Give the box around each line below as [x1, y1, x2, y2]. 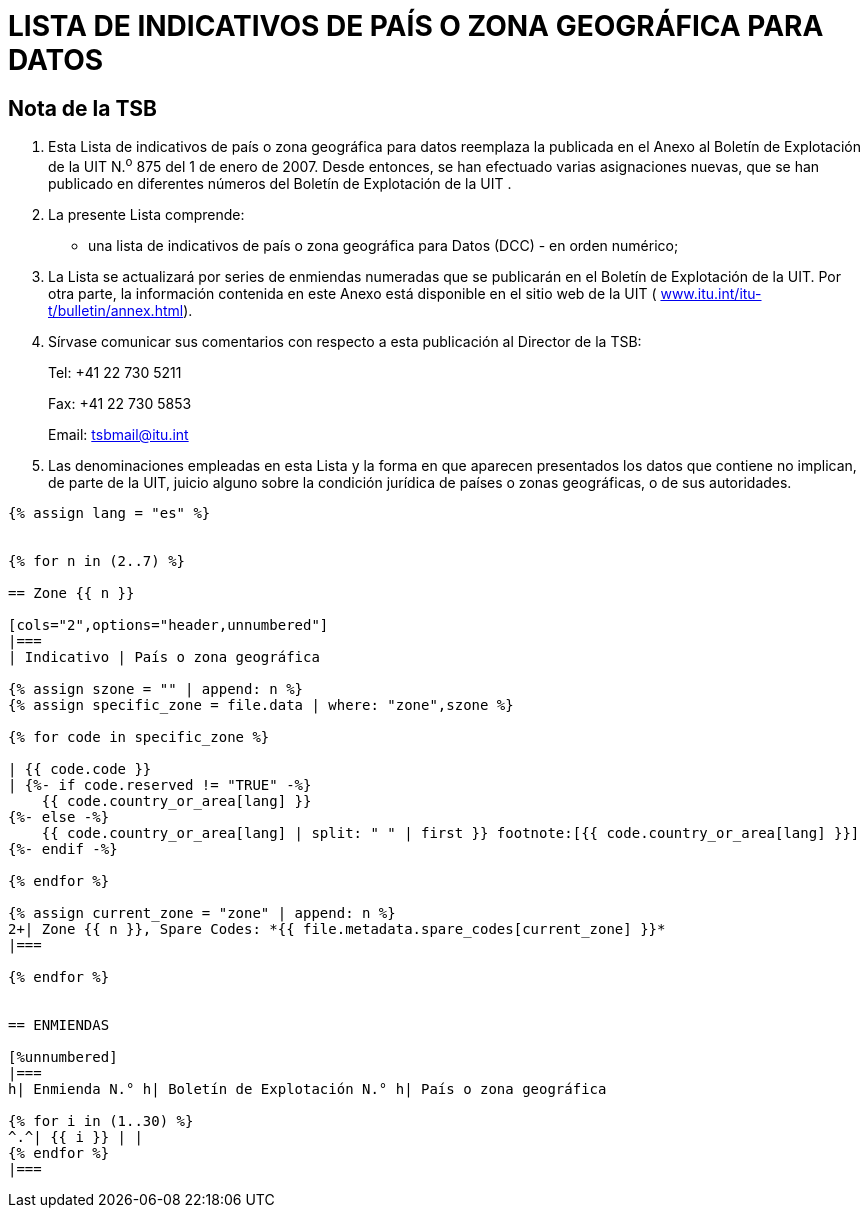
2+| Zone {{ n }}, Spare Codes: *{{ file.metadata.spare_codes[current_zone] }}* [8, 920, 666, 937]
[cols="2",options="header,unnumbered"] [8, 616, 329, 633]
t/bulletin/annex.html [48, 301, 184, 319]
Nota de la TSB [8, 95, 157, 121]
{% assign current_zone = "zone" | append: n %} [8, 904, 396, 921]
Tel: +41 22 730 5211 [48, 363, 182, 381]
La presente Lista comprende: [48, 205, 245, 223]
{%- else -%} [8, 808, 110, 825]
